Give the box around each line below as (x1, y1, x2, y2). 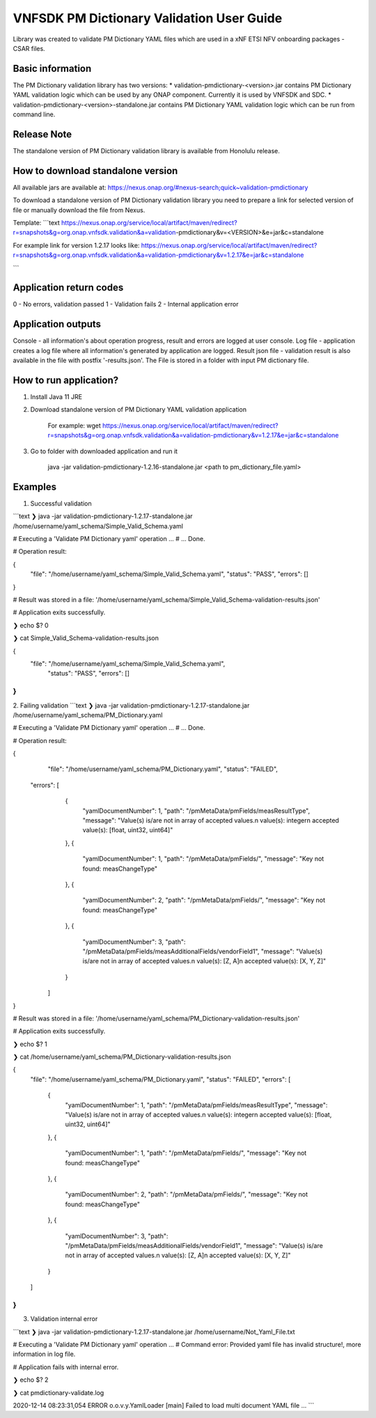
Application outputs (13, 318, 101, 330)
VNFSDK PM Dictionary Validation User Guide (13, 10, 283, 26)
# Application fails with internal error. (13, 1362, 119, 1371)
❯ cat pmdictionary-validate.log (13, 1388, 104, 1396)
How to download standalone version (13, 164, 178, 177)
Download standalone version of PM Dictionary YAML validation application (30, 405, 247, 414)
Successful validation (30, 499, 92, 508)
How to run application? (13, 374, 119, 386)
